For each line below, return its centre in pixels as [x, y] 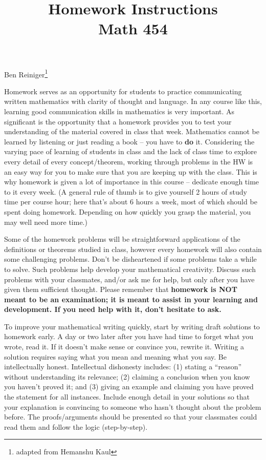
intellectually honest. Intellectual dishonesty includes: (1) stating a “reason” [123, 367]
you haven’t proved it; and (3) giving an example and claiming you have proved [129, 386]
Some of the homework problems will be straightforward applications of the [122, 239]
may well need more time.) [46, 222]
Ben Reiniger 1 [26, 73]
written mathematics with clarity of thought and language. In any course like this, [133, 101]
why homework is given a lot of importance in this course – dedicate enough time [132, 182]
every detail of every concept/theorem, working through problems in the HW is [129, 161]
